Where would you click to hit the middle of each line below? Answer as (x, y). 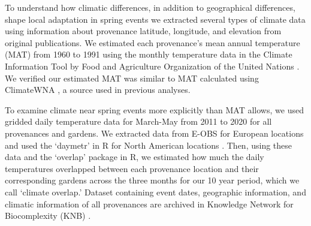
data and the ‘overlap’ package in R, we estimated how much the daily (135, 157)
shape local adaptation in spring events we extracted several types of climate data (155, 19)
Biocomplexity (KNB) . (48, 216)
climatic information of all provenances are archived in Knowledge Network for (149, 204)
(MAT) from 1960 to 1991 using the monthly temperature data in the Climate (149, 54)
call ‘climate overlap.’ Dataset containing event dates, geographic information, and (155, 192)
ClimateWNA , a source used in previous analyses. (98, 90)
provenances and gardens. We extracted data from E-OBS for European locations (154, 133)
